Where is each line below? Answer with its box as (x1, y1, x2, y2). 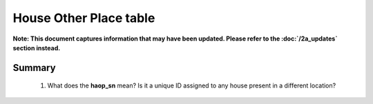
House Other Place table (12, 10, 155, 25)
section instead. (12, 43, 61, 52)
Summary (12, 62, 56, 74)
